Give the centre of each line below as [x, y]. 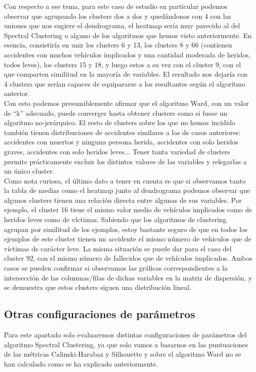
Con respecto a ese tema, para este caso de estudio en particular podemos [116, 6]
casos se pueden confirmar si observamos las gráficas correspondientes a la [116, 268]
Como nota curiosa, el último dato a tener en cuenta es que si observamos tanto [125, 180]
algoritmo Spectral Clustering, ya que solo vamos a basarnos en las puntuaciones [126, 344]
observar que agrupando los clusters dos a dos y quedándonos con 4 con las [118, 16]
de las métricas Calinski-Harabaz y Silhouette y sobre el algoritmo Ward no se [123, 354]
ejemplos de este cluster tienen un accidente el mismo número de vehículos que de [128, 239]
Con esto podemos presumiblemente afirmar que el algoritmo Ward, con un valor [127, 103]
